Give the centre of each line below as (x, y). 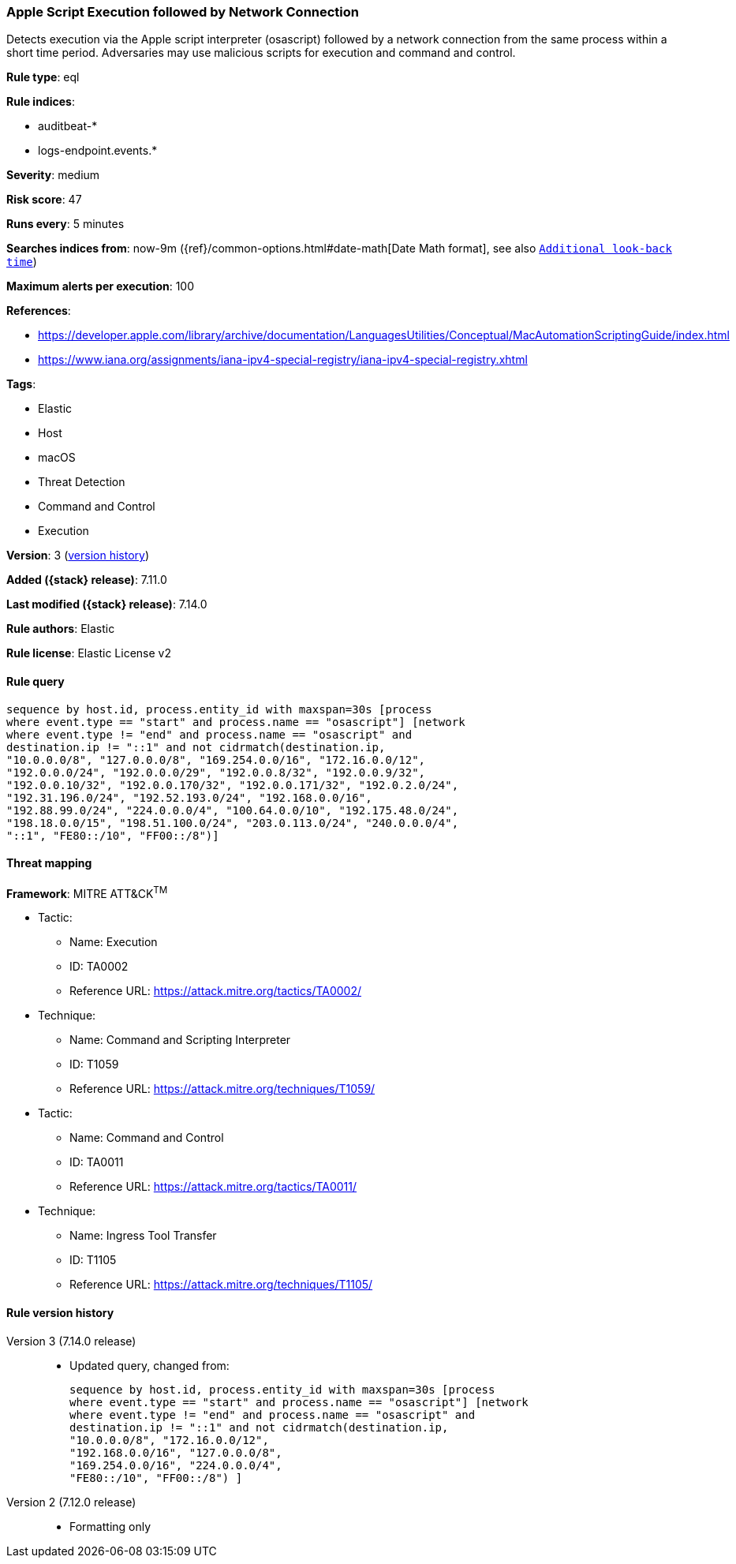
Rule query (35, 681)
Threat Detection (82, 482)
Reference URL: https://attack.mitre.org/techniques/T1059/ (222, 1089)
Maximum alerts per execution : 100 (101, 286)
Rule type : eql (43, 77)
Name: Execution (114, 942)
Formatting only (110, 1526)
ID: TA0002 (99, 967)
